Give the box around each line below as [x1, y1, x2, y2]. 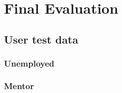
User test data [4, 31, 78, 46]
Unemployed [4, 57, 55, 70]
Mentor [4, 79, 34, 92]
